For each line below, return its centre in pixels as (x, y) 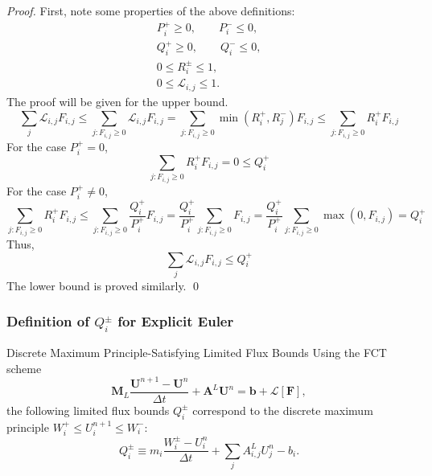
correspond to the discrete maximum (283, 410)
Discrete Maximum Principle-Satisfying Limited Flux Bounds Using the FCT (197, 353)
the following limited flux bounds (88, 410)
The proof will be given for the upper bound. (117, 101)
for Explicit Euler (176, 321)
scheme (24, 368)
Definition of (48, 321)
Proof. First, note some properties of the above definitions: (151, 10)
